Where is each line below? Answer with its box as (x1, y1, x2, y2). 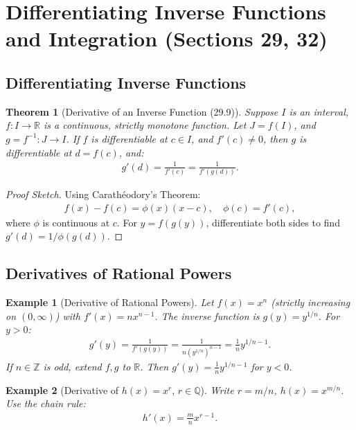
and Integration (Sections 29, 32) (6, 24, 328, 53)
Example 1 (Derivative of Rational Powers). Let (6, 295, 214, 310)
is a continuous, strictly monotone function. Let (43, 118, 247, 132)
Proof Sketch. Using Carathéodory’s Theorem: (6, 187, 201, 201)
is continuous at (42, 215, 110, 229)
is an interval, (289, 104, 349, 118)
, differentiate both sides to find (206, 215, 340, 229)
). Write (200, 382, 234, 397)
